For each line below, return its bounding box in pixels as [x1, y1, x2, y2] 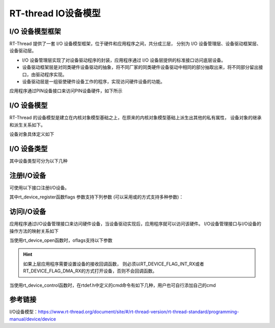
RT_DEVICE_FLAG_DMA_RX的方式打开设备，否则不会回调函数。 [23, 268, 157, 274]
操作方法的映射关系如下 [9, 228, 59, 234]
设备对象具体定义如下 [9, 131, 54, 137]
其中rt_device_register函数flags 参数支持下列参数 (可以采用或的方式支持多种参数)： [9, 194, 184, 200]
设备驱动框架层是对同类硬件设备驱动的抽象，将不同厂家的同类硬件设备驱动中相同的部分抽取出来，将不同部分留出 [22, 64, 259, 70]
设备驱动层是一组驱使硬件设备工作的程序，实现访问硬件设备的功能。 [22, 79, 165, 85]
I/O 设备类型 [9, 144, 48, 153]
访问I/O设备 [9, 207, 46, 216]
